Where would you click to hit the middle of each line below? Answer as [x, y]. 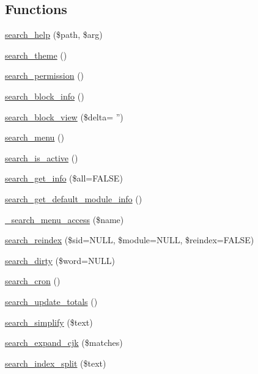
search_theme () [36, 55]
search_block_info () [45, 96]
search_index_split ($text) [56, 363]
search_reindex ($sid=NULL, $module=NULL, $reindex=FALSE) [130, 240]
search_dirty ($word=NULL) [60, 260]
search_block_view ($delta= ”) [64, 116]
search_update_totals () [51, 301]
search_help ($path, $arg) [54, 35]
